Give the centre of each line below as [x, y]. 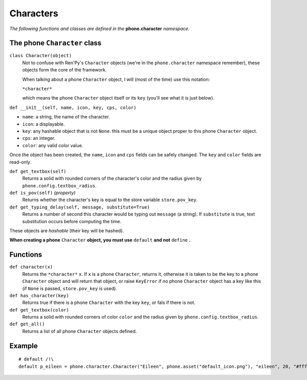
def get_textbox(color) [39, 310]
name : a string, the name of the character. [66, 117]
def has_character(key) [39, 295]
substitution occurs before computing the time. [72, 221]
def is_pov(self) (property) [42, 193]
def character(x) [31, 267]
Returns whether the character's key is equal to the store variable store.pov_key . [110, 200]
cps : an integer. [39, 138]
